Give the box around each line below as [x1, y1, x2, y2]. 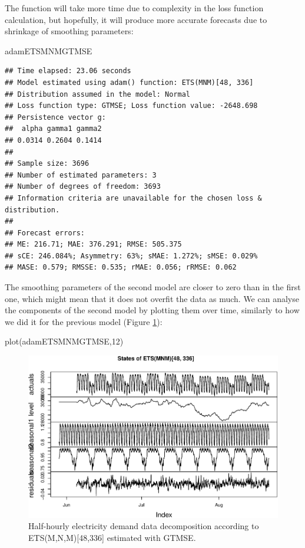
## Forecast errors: [5, 228, 85, 237]
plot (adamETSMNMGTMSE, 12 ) [5, 335, 124, 347]
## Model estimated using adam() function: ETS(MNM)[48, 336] [5, 78, 254, 87]
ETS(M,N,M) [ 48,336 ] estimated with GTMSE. [28, 531, 196, 543]
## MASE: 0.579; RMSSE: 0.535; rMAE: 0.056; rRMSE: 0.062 [5, 263, 237, 272]
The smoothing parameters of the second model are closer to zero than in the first [5, 281, 301, 293]
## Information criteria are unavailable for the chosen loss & [5, 193, 262, 202]
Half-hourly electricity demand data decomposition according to [28, 520, 259, 532]
